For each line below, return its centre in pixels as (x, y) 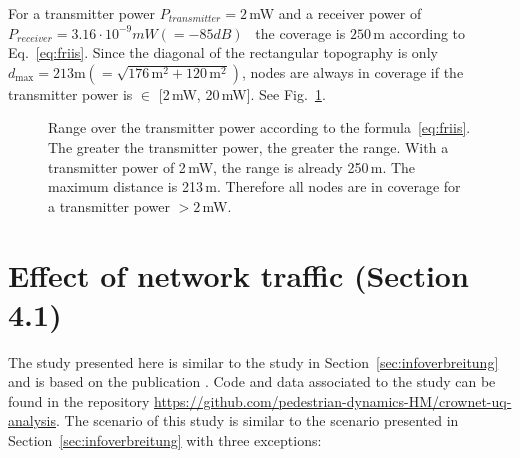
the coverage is (300, 32)
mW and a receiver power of (335, 13)
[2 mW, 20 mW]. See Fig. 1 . (242, 93)
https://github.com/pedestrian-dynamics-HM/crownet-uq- (333, 400)
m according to (419, 32)
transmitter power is (70, 93)
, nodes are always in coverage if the (353, 71)
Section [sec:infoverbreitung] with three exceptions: (165, 440)
